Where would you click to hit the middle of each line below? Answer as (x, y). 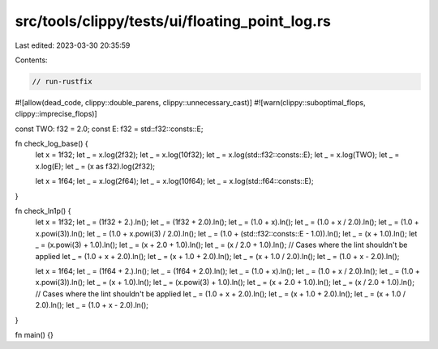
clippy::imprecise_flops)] (56, 114)
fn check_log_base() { (52, 144)
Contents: (31, 60)
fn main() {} (34, 334)
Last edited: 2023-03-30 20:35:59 (73, 45)
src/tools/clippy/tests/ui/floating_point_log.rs (173, 21)
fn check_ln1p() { (43, 211)
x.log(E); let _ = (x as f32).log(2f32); (95, 166)
